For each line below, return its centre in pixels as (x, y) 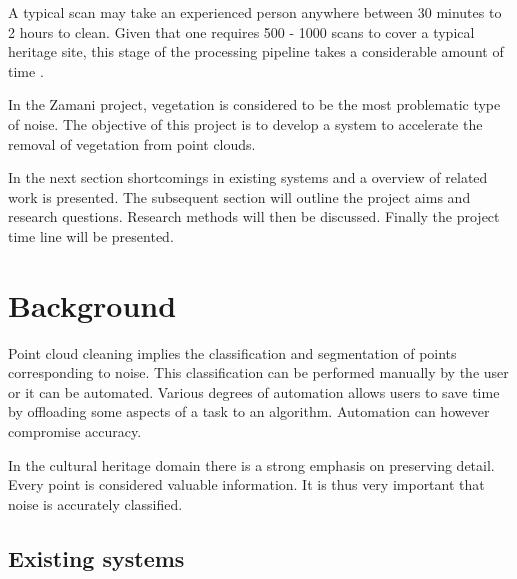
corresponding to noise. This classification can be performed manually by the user (258, 372)
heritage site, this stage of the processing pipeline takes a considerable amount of (256, 51)
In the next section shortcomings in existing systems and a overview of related (248, 177)
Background (92, 304)
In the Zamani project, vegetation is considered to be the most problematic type (254, 104)
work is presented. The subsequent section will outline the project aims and (239, 196)
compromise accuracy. (75, 431)
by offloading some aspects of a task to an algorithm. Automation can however (249, 411)
